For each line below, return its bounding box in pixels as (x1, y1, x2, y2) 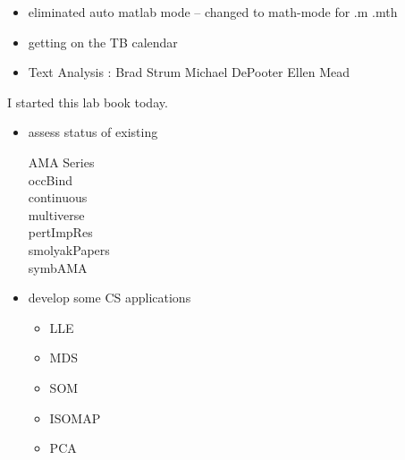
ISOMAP (49, 408, 101, 427)
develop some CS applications (28, 288, 191, 307)
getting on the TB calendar (28, 32, 178, 51)
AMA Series (28, 152, 95, 171)
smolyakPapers (28, 240, 110, 259)
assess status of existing (28, 123, 158, 141)
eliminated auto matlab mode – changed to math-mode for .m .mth (28, 3, 398, 21)
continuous (28, 188, 88, 207)
